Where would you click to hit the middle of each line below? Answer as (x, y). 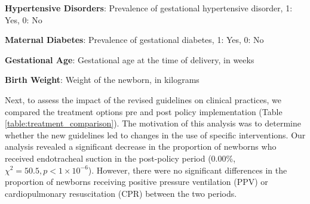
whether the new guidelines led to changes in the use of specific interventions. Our (155, 135)
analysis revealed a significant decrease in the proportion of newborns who (141, 146)
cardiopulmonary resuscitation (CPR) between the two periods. (121, 193)
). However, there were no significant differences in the (188, 170)
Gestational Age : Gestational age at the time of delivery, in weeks (130, 59)
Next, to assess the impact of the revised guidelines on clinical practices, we (143, 99)
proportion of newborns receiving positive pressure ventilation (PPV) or (136, 182)
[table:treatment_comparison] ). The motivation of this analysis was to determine (153, 123)
